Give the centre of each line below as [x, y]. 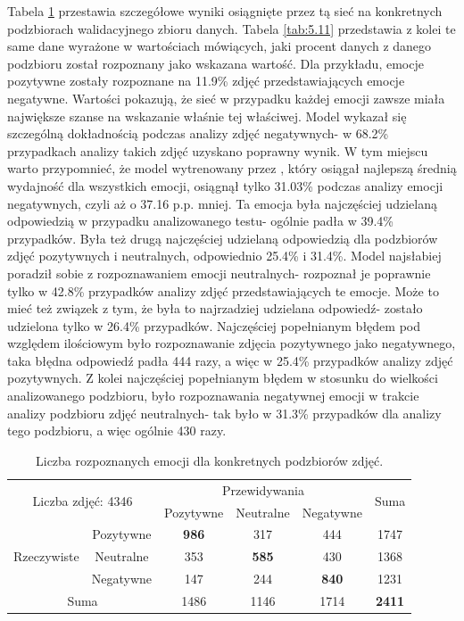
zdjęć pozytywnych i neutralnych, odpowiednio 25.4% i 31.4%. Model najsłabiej [224, 256]
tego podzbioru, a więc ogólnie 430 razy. [117, 431]
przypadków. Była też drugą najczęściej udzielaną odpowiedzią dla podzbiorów [223, 238]
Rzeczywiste [46, 556]
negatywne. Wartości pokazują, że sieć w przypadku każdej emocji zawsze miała [226, 98]
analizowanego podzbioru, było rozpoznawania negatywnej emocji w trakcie [213, 396]
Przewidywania [263, 489]
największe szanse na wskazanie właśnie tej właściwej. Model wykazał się [207, 116]
